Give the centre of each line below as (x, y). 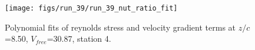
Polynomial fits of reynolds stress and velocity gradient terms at (120, 27)
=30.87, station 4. (79, 39)
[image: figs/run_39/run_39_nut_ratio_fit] (91, 8)
